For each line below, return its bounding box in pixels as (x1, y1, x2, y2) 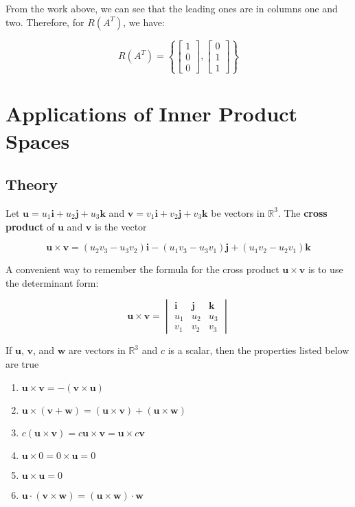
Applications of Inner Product (5, 99, 298, 128)
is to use (308, 262, 343, 276)
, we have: (123, 14, 165, 29)
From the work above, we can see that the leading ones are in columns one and (5, 1, 338, 15)
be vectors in (211, 205, 265, 220)
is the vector (95, 219, 147, 233)
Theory (5, 174, 58, 195)
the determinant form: (5, 275, 99, 290)
